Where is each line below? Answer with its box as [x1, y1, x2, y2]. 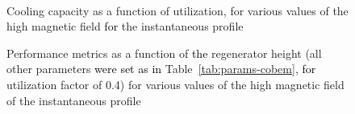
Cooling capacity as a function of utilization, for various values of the [6, 2, 349, 18]
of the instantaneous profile [6, 92, 141, 108]
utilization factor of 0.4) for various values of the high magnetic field [6, 75, 345, 92]
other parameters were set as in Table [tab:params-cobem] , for [6, 60, 316, 77]
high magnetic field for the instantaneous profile [6, 18, 244, 35]
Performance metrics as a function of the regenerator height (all [6, 44, 322, 61]
